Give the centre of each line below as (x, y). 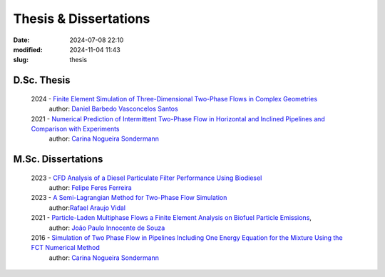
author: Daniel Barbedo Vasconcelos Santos (113, 109)
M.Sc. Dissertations (58, 160)
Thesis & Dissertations (82, 19)
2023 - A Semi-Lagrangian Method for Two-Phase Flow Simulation (129, 198)
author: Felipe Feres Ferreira (90, 188)
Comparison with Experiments (76, 129)
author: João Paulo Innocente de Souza (107, 228)
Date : (21, 40)
